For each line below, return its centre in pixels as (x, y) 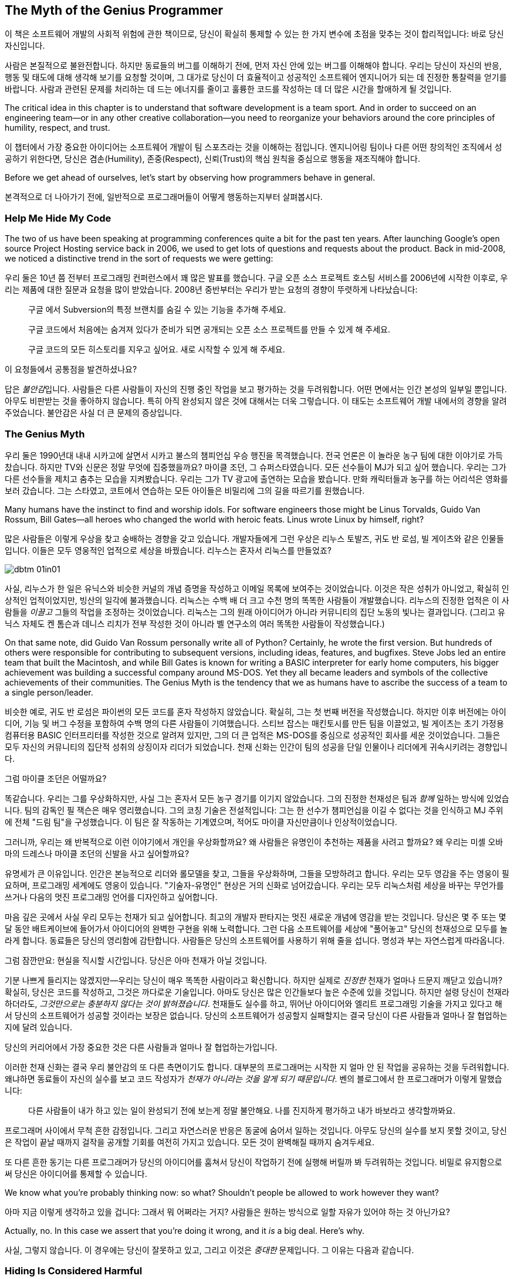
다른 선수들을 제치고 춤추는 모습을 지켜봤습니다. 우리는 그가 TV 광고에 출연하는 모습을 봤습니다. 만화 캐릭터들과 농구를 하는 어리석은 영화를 (256, 479)
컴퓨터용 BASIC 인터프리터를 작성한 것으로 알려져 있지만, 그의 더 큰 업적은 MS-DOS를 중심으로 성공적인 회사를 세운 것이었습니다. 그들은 (253, 735)
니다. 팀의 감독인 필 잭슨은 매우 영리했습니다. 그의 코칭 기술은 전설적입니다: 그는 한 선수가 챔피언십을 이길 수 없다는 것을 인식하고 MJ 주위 (254, 810)
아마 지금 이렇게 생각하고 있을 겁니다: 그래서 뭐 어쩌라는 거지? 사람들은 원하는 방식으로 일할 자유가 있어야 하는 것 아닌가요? (227, 1212)
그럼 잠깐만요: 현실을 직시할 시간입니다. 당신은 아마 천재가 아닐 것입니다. (136, 960)
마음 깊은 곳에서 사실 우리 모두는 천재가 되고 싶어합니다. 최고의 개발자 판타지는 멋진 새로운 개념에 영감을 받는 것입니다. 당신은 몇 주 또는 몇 (256, 917)
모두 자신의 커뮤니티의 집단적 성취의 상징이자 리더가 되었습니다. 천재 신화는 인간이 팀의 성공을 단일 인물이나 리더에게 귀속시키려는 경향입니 (256, 747)
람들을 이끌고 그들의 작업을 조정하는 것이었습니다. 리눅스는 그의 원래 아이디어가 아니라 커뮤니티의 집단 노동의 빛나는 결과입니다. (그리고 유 (255, 612)
